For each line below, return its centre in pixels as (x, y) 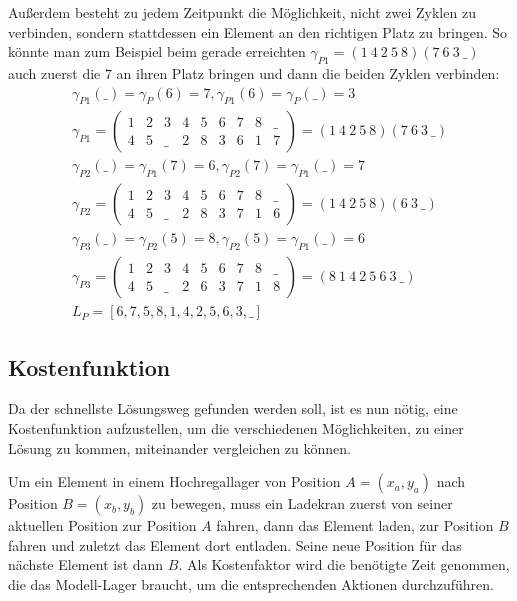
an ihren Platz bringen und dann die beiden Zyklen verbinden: (308, 72)
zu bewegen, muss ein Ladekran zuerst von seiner (302, 503)
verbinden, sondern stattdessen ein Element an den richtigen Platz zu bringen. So (258, 31)
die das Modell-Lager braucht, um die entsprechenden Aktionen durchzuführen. (251, 583)
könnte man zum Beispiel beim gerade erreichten (157, 51)
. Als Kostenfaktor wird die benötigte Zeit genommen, (344, 564)
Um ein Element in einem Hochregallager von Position (174, 481)
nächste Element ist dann (86, 564)
